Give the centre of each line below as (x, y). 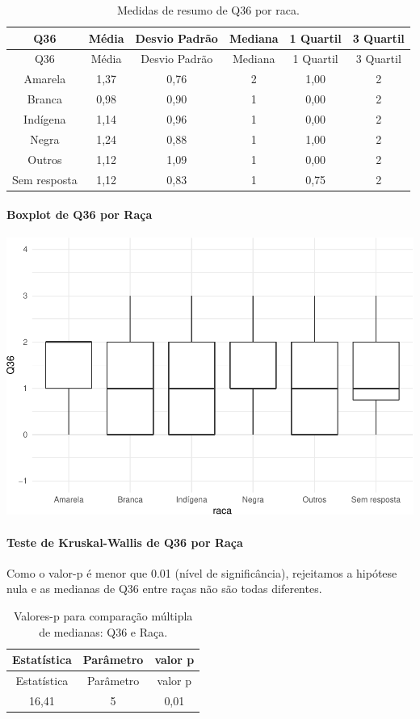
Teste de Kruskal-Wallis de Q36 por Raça (125, 542)
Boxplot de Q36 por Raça (80, 214)
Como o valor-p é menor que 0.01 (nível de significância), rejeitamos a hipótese (202, 572)
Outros (45, 159)
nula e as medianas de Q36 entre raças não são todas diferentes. (164, 589)
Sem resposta (45, 179)
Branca (45, 99)
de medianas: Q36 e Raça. (103, 631)
